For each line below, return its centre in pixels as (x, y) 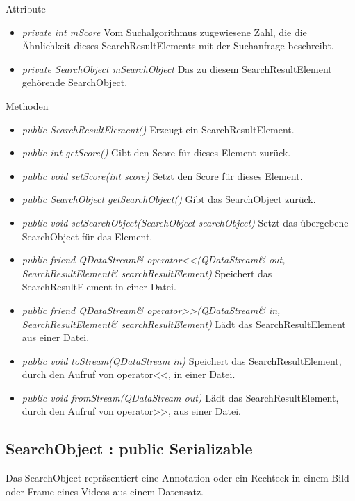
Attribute (26, 8)
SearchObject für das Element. (87, 236)
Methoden (27, 105)
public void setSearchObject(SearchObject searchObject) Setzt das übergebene (185, 222)
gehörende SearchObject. (75, 82)
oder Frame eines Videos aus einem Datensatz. (105, 491)
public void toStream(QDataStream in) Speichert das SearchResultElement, (182, 360)
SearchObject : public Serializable (129, 449)
